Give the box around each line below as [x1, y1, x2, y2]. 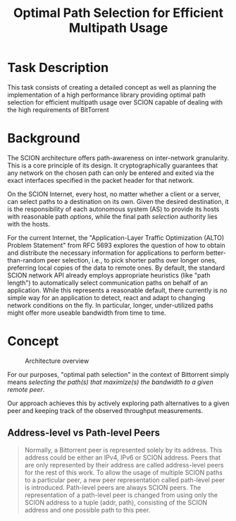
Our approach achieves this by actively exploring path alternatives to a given [7, 399, 230, 407]
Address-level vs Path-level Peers [7, 427, 161, 439]
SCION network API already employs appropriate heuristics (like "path [7, 270, 211, 280]
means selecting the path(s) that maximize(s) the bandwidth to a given [7, 378, 213, 386]
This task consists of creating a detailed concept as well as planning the [7, 83, 217, 91]
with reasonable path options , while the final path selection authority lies [7, 212, 218, 220]
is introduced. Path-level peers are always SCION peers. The [24, 483, 201, 491]
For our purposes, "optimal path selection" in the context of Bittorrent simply [7, 370, 230, 378]
